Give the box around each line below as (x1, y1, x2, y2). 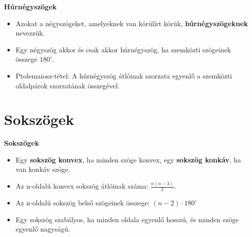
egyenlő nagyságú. (15, 224, 70, 234)
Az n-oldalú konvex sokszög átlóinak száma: (15, 181, 148, 191)
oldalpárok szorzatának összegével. (15, 80, 120, 90)
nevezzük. (15, 28, 45, 38)
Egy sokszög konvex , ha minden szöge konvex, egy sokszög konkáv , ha (15, 154, 241, 164)
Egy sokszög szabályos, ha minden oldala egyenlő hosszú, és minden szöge (15, 214, 239, 224)
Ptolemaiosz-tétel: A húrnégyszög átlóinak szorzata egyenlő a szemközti (15, 70, 232, 80)
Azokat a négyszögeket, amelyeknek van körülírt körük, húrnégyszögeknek (15, 18, 248, 28)
